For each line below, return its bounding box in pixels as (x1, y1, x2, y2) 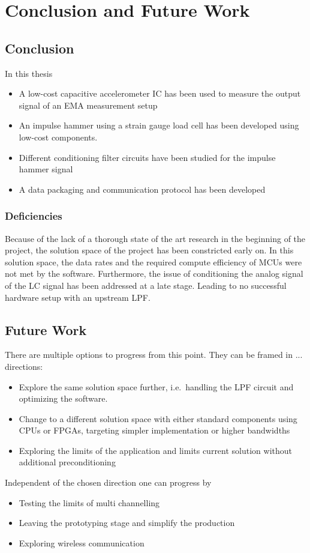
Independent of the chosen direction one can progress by (5, 476, 212, 489)
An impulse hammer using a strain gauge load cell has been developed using (19, 119, 299, 131)
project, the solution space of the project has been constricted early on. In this (5, 244, 294, 256)
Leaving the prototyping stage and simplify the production (19, 516, 235, 529)
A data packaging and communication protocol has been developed (19, 183, 266, 195)
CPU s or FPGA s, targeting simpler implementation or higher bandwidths (19, 424, 290, 437)
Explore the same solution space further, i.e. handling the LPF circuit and (19, 380, 294, 393)
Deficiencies (5, 208, 62, 223)
